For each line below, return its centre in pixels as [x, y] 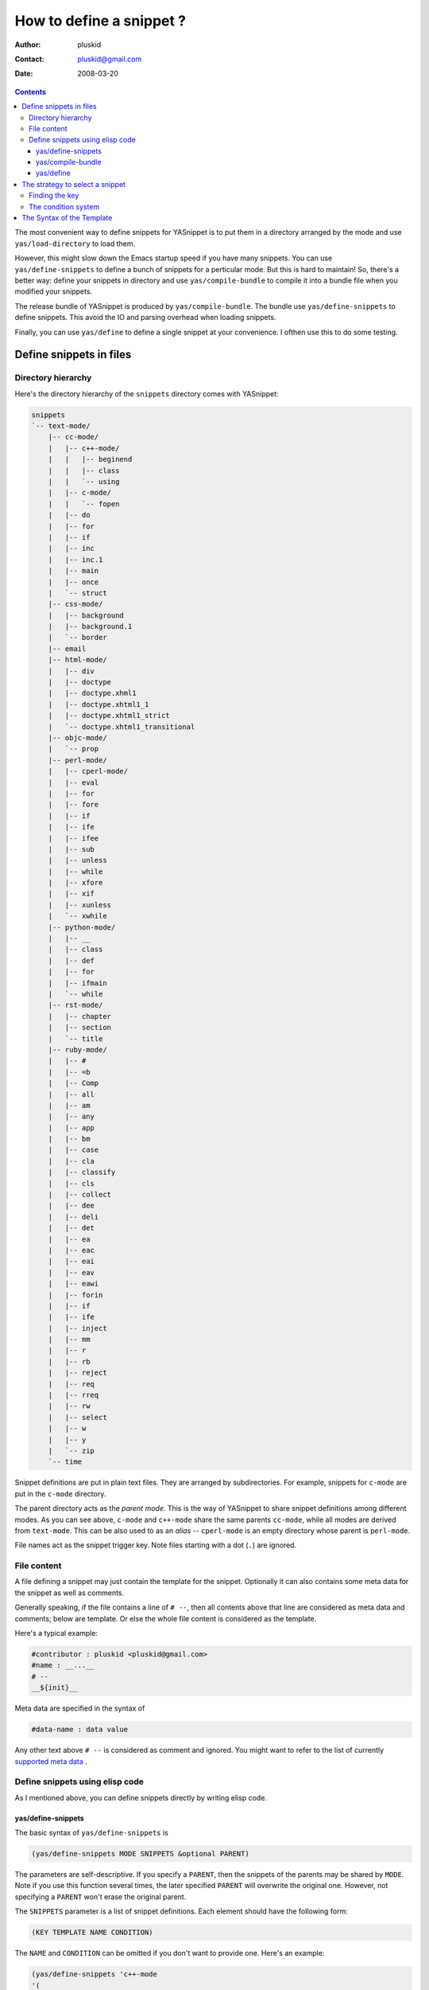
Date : [24, 74]
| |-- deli [73, 1217]
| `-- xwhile [77, 916]
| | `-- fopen [84, 504]
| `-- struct [77, 593]
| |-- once [73, 582]
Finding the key [54, 196]
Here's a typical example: [56, 1633]
